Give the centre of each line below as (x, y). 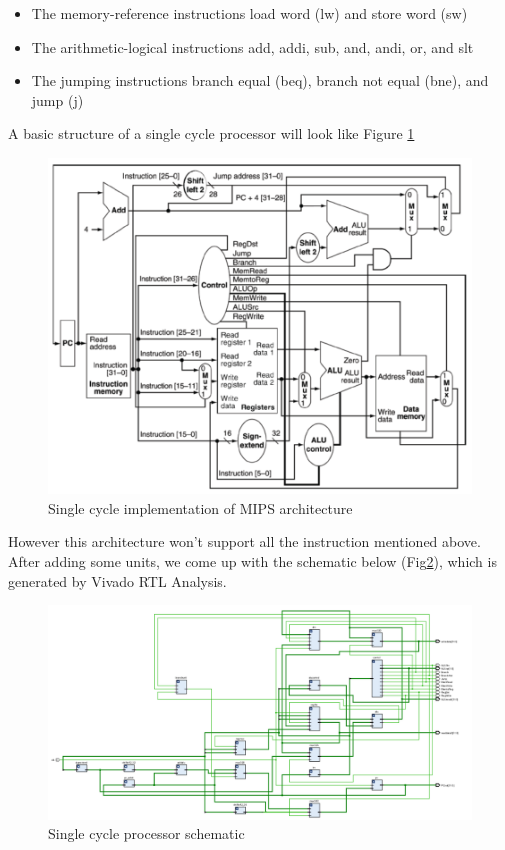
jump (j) (57, 99)
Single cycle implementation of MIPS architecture (200, 507)
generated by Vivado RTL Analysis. (117, 580)
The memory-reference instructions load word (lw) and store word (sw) (249, 13)
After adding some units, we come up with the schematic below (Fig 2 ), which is (252, 561)
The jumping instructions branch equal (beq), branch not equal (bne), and (260, 80)
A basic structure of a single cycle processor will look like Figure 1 (211, 133)
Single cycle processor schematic (146, 833)
